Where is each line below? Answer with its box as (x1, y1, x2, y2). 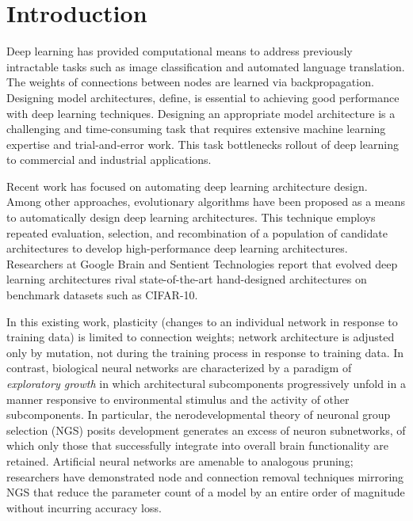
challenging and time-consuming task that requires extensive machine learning (6, 120, 386, 137)
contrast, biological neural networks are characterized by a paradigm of (6, 359, 352, 376)
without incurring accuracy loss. (6, 499, 162, 515)
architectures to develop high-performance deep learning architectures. (6, 240, 348, 257)
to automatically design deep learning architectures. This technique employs (6, 209, 376, 226)
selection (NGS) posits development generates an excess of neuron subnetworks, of (6, 421, 406, 438)
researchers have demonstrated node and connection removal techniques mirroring (6, 468, 404, 485)
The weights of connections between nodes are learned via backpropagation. (6, 74, 374, 90)
